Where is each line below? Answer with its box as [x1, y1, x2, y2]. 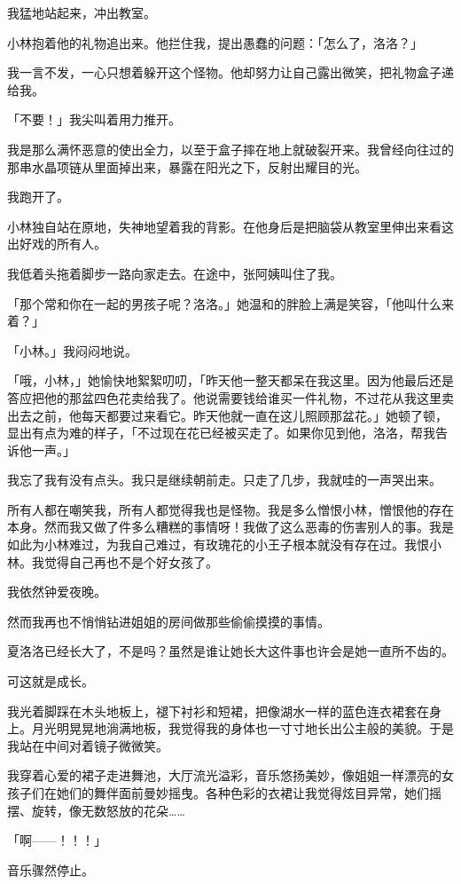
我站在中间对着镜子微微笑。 [7, 736, 168, 754]
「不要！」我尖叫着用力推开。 [7, 110, 181, 129]
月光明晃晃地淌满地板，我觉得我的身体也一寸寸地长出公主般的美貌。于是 [31, 719, 454, 738]
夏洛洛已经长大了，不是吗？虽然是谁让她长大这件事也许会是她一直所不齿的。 [7, 642, 454, 660]
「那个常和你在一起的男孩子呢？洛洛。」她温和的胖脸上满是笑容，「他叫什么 [7, 294, 441, 312]
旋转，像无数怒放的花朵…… [31, 801, 185, 819]
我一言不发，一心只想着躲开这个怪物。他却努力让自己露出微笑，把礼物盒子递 [7, 63, 454, 82]
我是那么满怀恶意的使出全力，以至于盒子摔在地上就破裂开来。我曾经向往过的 [7, 139, 454, 158]
